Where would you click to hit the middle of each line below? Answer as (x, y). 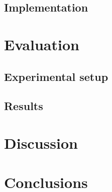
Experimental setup (56, 76)
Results (24, 106)
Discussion (41, 142)
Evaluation (42, 44)
